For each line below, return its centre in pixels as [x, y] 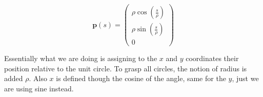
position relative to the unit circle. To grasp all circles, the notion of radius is [126, 68]
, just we [245, 78]
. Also [38, 78]
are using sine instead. [39, 88]
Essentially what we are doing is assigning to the [81, 58]
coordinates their [212, 58]
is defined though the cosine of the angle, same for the [141, 78]
